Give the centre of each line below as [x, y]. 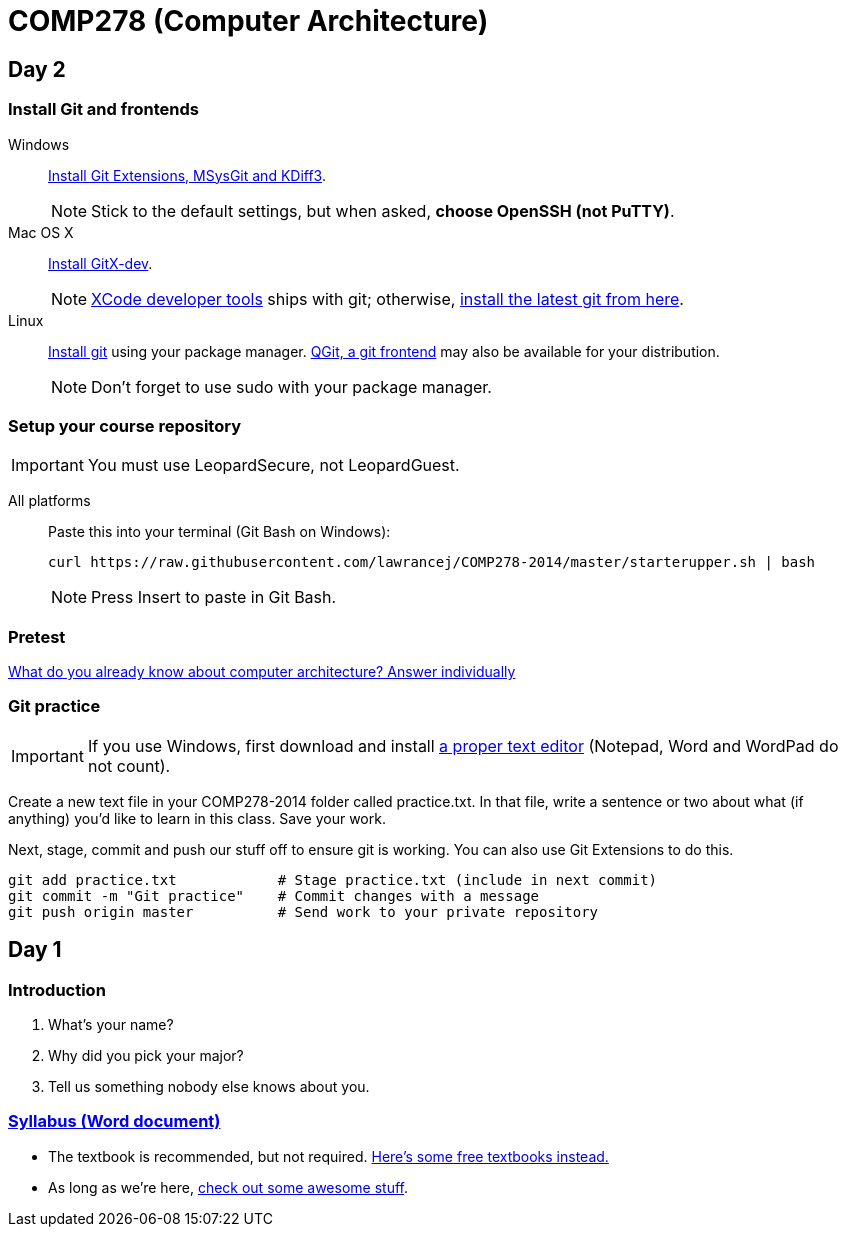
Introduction [57, 989]
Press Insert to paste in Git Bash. [214, 597]
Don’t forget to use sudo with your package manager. [291, 386]
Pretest [37, 636]
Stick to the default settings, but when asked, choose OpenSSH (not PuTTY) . [383, 210]
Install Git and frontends [103, 109]
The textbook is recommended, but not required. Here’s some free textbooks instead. [328, 1156]
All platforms [49, 501]
